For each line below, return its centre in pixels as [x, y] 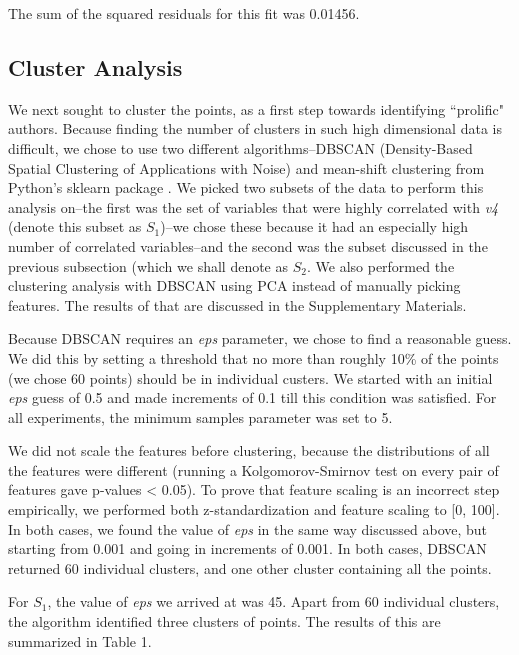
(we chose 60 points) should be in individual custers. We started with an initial [250, 377]
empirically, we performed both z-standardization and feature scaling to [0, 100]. [254, 509]
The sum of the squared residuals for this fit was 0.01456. [184, 13]
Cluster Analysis [95, 66]
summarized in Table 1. [80, 640]
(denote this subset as [75, 226]
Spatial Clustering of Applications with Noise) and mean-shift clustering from [246, 167]
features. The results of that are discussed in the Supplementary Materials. [237, 304]
